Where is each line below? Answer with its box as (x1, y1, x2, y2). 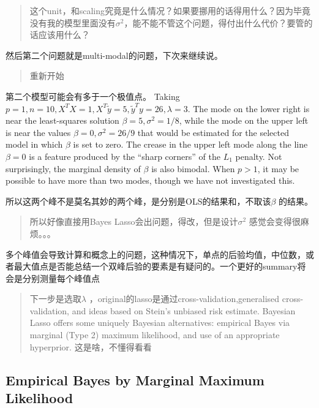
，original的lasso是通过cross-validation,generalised (89, 292, 280, 305)
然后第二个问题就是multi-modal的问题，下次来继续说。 (6, 48, 223, 61)
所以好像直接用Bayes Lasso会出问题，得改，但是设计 (29, 215, 238, 228)
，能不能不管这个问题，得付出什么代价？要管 (124, 16, 304, 29)
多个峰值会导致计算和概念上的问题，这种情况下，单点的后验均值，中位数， (6, 247, 306, 260)
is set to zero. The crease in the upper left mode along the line (73, 138, 308, 151)
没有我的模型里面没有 (29, 16, 116, 29)
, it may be (257, 162, 299, 175)
